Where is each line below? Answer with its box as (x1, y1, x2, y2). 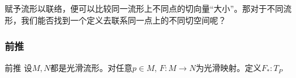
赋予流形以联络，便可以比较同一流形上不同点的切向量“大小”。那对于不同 (5, 2, 284, 14)
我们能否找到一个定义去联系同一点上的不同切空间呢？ (21, 13, 226, 26)
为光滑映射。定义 (195, 62, 261, 74)
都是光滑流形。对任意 (50, 62, 132, 74)
